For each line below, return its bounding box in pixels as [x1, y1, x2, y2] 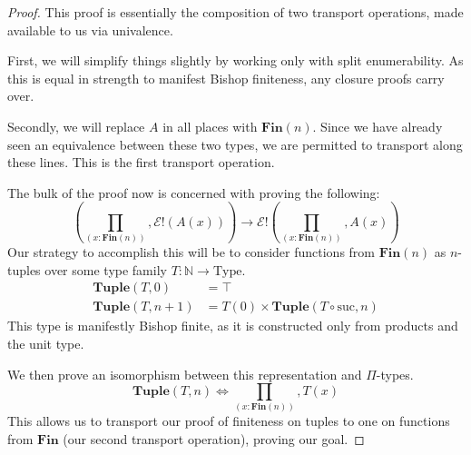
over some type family [44, 260, 167, 279]
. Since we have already [312, 116, 443, 135]
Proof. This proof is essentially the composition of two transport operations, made [7, 3, 464, 21]
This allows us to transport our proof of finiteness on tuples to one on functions [7, 411, 450, 430]
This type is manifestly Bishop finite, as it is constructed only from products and [7, 316, 458, 335]
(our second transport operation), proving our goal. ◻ [63, 430, 365, 449]
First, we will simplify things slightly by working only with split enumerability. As [7, 51, 464, 70]
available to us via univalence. [7, 20, 173, 39]
